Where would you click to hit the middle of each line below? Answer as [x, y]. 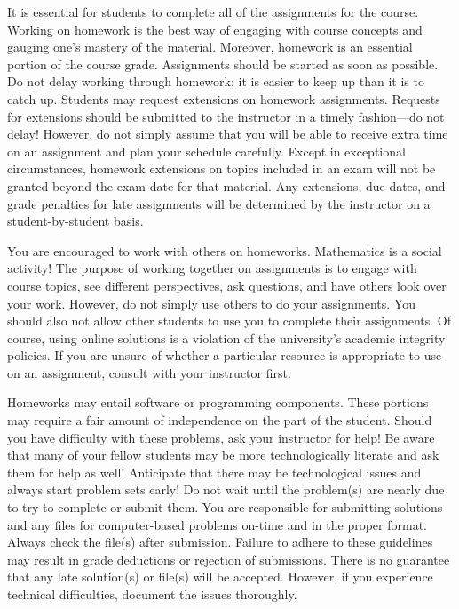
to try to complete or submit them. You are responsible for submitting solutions [225, 507]
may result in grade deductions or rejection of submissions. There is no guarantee [229, 559]
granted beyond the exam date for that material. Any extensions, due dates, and [226, 185]
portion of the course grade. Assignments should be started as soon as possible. [223, 64]
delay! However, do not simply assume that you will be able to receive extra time [228, 134]
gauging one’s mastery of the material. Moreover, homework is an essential [210, 47]
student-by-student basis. [75, 221]
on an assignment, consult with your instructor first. [149, 372]
